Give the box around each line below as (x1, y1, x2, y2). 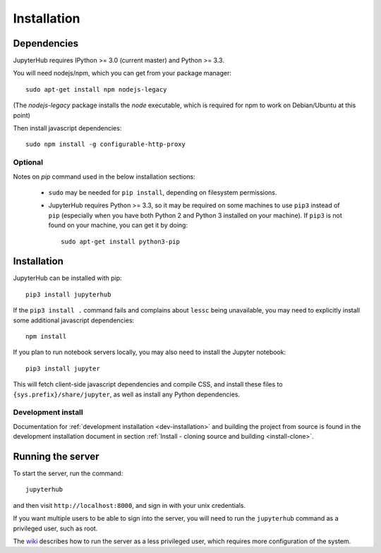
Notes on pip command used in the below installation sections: (13, 172, 195, 181)
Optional (13, 157, 44, 167)
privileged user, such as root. (13, 524, 98, 533)
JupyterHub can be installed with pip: (13, 274, 123, 282)
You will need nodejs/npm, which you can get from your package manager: (13, 69, 232, 78)
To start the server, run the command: (13, 469, 123, 478)
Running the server (13, 450, 99, 462)
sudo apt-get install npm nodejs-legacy (25, 85, 167, 93)
